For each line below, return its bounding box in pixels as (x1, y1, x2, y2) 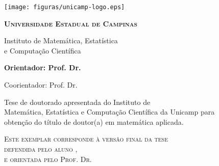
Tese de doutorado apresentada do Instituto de (4, 96, 151, 107)
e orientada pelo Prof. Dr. (4, 153, 92, 164)
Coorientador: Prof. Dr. (4, 79, 78, 90)
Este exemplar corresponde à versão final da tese (4, 133, 168, 144)
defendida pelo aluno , (4, 144, 78, 154)
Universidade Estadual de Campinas (4, 18, 137, 29)
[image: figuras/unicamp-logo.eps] (4, 4, 125, 11)
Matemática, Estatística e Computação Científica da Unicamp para (4, 106, 215, 117)
